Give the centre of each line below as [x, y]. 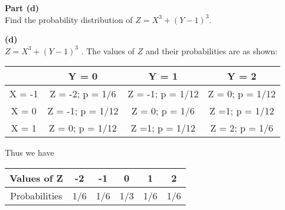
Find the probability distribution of [69, 19]
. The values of [108, 50]
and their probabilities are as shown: [212, 50]
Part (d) [22, 8]
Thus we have [30, 152]
